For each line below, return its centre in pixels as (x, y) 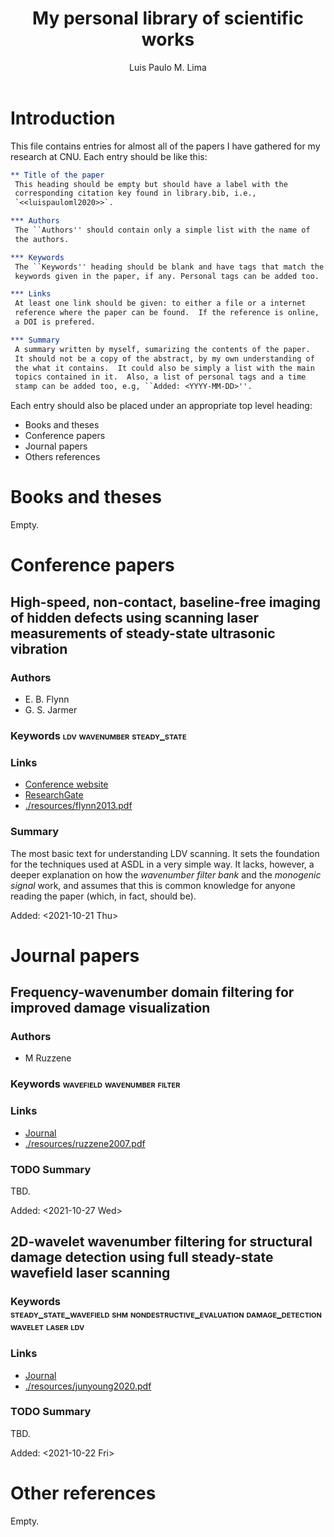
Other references (83, 1493)
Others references (62, 457)
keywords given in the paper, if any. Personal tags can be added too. (167, 276)
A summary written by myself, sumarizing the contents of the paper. (162, 349)
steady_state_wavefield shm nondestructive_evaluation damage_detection (166, 1314)
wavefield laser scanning (90, 1273)
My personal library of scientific (168, 18)
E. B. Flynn (47, 699)
